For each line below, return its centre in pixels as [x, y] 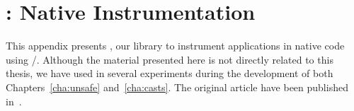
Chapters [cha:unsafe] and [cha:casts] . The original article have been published [177, 87]
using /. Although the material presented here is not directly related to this [170, 59]
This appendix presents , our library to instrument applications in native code [175, 46]
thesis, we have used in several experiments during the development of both [170, 73]
